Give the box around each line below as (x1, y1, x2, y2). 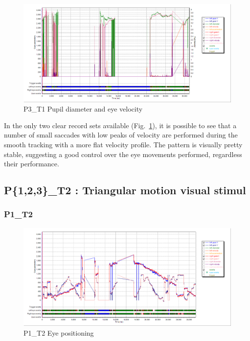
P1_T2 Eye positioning (23, 327, 94, 338)
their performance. (4, 159, 59, 169)
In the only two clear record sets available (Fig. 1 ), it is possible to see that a (4, 120, 237, 130)
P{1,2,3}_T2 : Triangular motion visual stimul (4, 182, 246, 198)
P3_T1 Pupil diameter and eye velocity (23, 104, 143, 114)
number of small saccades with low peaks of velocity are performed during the (4, 130, 238, 140)
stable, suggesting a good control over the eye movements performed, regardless (4, 149, 242, 159)
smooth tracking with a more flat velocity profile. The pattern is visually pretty (4, 139, 243, 149)
